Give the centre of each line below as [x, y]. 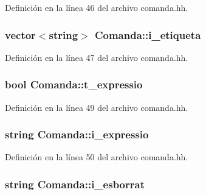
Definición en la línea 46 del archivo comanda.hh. [97, 7]
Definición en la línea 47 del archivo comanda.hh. [97, 57]
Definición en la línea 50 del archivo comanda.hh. [97, 157]
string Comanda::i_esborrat [75, 184]
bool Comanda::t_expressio [74, 84]
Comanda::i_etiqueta [148, 34]
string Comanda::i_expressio [77, 134]
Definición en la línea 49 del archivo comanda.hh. [97, 107]
